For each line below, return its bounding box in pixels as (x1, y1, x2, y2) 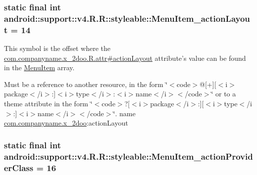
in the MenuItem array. (4, 62, 75, 73)
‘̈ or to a (211, 88, 236, 99)
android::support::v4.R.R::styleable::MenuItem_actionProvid (4, 150, 253, 162)
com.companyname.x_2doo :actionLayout (4, 118, 128, 128)
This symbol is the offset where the (4, 43, 110, 53)
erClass (4, 161, 34, 174)
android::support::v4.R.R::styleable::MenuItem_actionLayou (4, 12, 250, 24)
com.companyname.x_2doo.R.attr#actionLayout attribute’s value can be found (4, 52, 246, 63)
